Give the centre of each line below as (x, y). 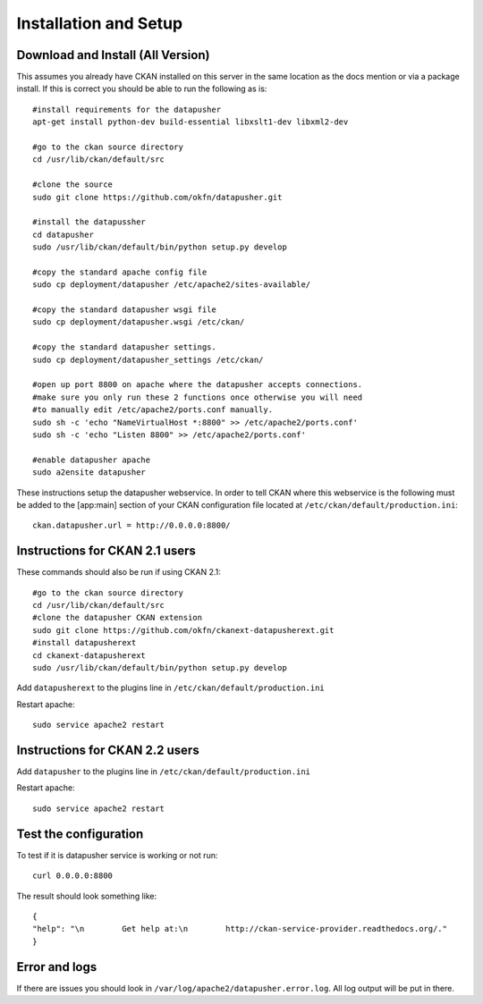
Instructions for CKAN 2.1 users (106, 551)
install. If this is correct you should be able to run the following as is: (142, 89)
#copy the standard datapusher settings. (124, 347)
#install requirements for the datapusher (127, 109)
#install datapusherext (85, 643)
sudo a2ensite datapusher (89, 472)
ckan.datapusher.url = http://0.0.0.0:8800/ (132, 526)
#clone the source (73, 185)
